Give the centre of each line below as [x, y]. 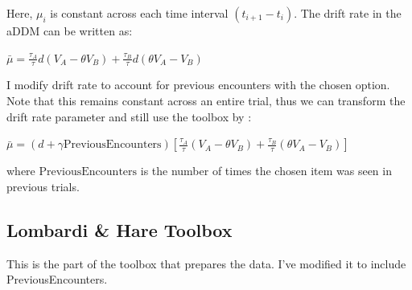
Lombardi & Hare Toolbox [119, 229]
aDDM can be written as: [70, 31]
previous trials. [43, 186]
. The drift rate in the [348, 13]
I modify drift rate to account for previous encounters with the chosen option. [198, 85]
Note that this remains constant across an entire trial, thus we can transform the [206, 101]
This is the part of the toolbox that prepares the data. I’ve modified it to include [206, 263]
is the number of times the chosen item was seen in [266, 171]
